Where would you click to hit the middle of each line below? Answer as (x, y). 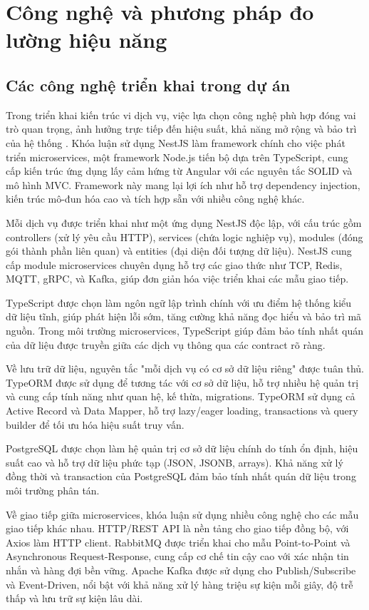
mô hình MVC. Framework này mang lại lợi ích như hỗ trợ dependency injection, (183, 184)
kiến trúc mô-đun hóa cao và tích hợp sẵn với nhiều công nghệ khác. (155, 199)
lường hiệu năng (87, 40)
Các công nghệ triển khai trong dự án (148, 85)
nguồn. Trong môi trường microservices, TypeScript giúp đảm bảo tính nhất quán (185, 331)
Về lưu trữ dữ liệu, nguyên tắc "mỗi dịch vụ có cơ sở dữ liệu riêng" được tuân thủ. (185, 368)
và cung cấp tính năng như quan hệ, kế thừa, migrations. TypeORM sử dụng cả (181, 396)
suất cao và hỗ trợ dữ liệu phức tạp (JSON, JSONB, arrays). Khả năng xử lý (175, 462)
